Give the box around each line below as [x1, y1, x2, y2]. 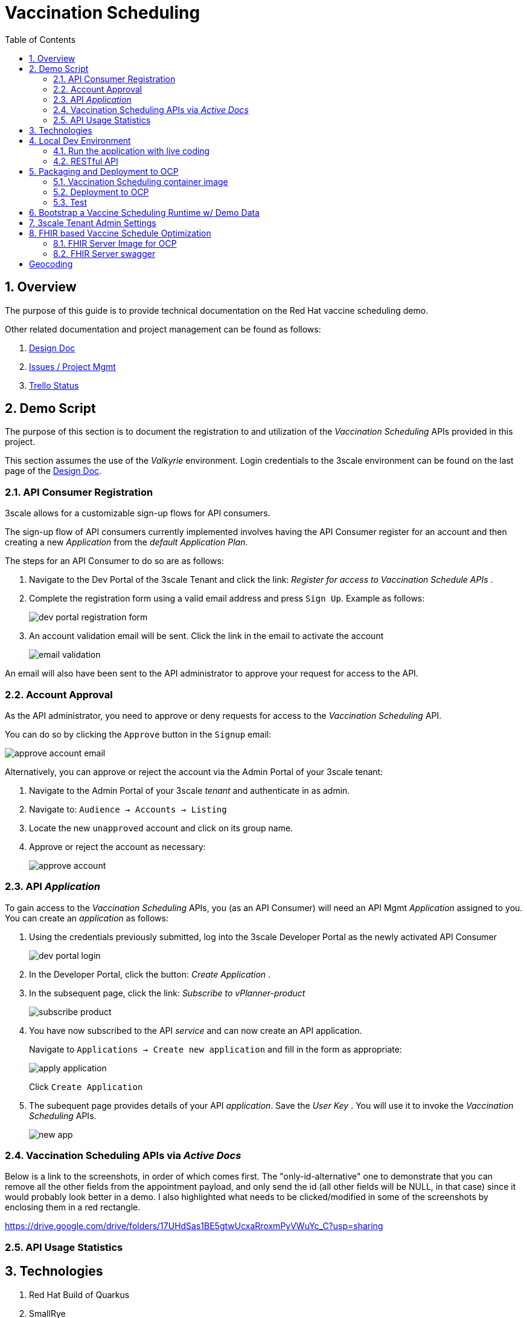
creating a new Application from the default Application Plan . [5, 537, 248, 548]
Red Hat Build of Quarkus [29, 1289, 130, 1300]
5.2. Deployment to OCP [53, 186, 149, 197]
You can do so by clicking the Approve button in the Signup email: [5, 729, 272, 739]
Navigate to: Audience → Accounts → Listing [29, 803, 227, 814]
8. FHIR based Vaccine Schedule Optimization [29, 227, 211, 238]
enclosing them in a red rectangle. [5, 1202, 141, 1213]
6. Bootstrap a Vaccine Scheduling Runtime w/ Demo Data [29, 207, 260, 218]
